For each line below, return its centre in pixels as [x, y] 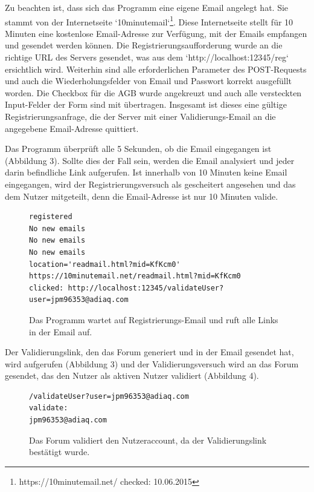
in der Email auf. [61, 331]
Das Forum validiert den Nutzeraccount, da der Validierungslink [148, 440]
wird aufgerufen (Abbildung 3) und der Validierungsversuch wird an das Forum [152, 363]
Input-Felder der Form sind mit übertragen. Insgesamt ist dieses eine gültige [146, 104]
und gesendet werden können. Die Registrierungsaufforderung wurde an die [144, 45]
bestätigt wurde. [59, 452]
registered [51, 217]
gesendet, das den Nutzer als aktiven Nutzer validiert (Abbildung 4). [132, 376]
